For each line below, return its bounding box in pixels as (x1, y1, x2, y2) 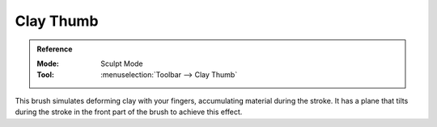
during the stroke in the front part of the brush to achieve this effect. (15, 107, 243, 117)
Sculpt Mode (100, 59, 143, 68)
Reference (36, 44, 73, 54)
